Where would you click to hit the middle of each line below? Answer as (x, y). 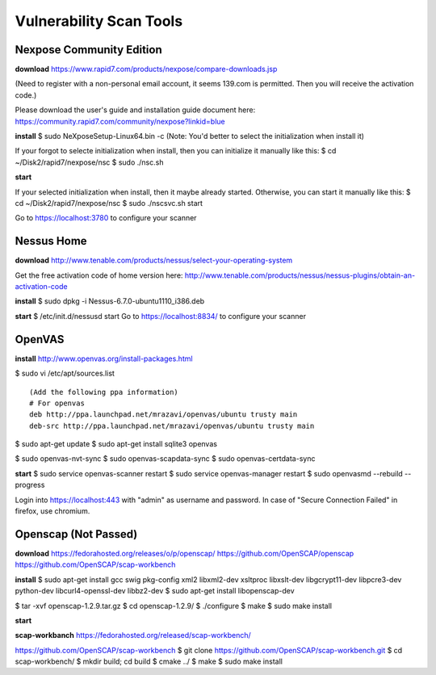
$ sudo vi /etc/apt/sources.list (65, 373)
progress (30, 485)
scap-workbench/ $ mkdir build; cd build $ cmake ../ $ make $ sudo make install (149, 661)
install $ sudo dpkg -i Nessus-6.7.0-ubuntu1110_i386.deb (110, 301)
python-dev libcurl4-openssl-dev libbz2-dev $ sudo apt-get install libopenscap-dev (155, 591)
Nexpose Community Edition (89, 50)
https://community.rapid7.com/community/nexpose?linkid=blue (120, 121)
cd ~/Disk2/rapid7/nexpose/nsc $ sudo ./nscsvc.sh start (109, 203)
